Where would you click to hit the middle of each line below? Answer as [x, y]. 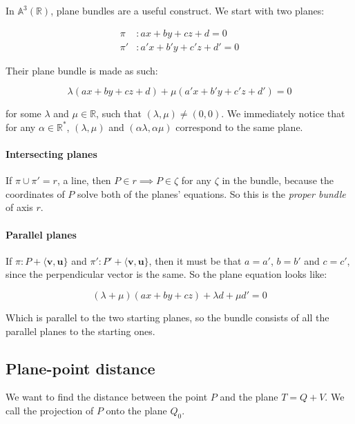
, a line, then [84, 180]
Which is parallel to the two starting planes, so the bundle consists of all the [167, 317]
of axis [19, 207]
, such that [119, 113]
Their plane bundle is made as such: [82, 70]
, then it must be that [195, 260]
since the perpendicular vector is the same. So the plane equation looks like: [166, 274]
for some [23, 113]
